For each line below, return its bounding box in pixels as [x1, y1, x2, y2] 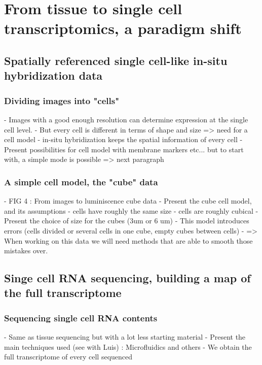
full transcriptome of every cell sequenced [4, 351, 133, 362]
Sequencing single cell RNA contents [4, 311, 158, 324]
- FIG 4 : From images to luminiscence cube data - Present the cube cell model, [4, 195, 252, 206]
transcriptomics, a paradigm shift [4, 18, 242, 39]
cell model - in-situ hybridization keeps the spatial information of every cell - [4, 134, 243, 145]
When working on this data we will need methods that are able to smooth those [4, 235, 253, 246]
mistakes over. [4, 245, 48, 256]
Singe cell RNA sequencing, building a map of [4, 270, 251, 286]
